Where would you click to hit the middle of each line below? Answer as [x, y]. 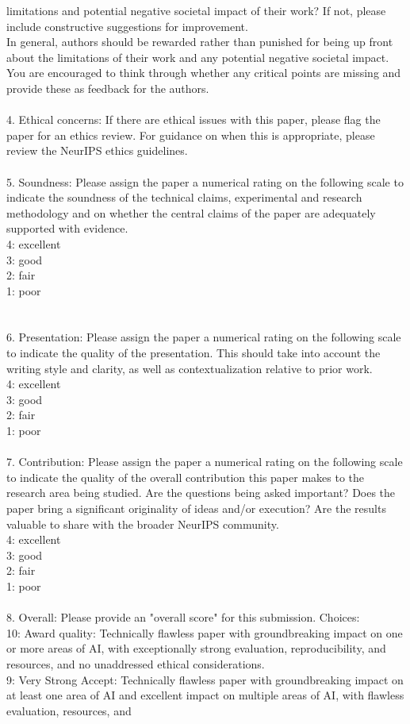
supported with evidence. [67, 228]
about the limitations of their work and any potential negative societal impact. [198, 57]
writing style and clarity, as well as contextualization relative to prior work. [190, 368]
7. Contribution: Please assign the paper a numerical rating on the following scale [205, 462]
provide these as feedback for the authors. [108, 88]
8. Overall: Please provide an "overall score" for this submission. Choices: [183, 617]
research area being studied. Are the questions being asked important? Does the [201, 493]
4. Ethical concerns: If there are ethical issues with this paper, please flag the [194, 119]
